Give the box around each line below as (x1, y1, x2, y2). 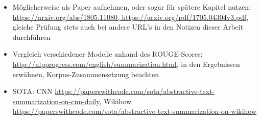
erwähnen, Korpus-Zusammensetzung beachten (12, 68, 159, 79)
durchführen (12, 31, 51, 42)
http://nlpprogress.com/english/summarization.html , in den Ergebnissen (12, 58, 240, 69)
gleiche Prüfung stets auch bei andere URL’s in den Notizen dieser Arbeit (12, 21, 244, 32)
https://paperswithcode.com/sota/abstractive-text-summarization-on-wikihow (12, 106, 257, 116)
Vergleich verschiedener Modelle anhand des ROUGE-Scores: (12, 49, 203, 59)
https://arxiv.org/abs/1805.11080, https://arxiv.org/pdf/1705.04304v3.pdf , (12, 11, 249, 22)
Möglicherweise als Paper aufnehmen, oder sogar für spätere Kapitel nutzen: (12, 2, 251, 12)
